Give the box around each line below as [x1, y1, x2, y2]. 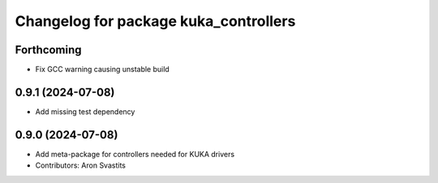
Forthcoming [15, 43, 82, 57]
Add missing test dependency [35, 106, 135, 117]
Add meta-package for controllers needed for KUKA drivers [35, 149, 235, 159]
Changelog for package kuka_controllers [15, 12, 296, 30]
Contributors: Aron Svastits [35, 160, 126, 170]
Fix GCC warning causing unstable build [35, 65, 170, 74]
